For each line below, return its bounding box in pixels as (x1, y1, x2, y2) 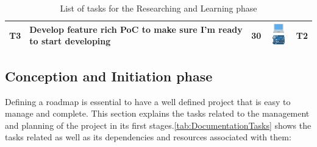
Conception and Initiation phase (5, 66, 213, 85)
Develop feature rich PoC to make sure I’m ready (29, 22, 243, 35)
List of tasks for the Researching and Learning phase (60, 2, 257, 14)
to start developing (29, 35, 111, 47)
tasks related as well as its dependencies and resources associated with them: (5, 131, 291, 143)
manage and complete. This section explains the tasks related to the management (5, 107, 310, 120)
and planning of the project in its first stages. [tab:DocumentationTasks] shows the (5, 118, 312, 131)
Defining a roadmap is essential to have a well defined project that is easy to (5, 95, 291, 108)
